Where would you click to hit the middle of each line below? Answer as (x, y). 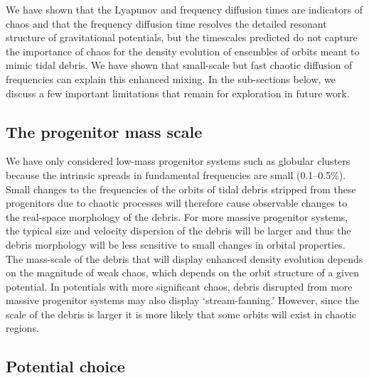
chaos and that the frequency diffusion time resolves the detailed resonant (166, 23)
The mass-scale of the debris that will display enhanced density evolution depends (184, 258)
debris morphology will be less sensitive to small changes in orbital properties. (176, 244)
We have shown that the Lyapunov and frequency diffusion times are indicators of (184, 9)
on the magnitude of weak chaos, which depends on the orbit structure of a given (182, 272)
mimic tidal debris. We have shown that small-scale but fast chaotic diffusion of (179, 65)
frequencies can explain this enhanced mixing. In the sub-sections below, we (171, 79)
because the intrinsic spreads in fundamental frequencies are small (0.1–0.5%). (176, 174)
